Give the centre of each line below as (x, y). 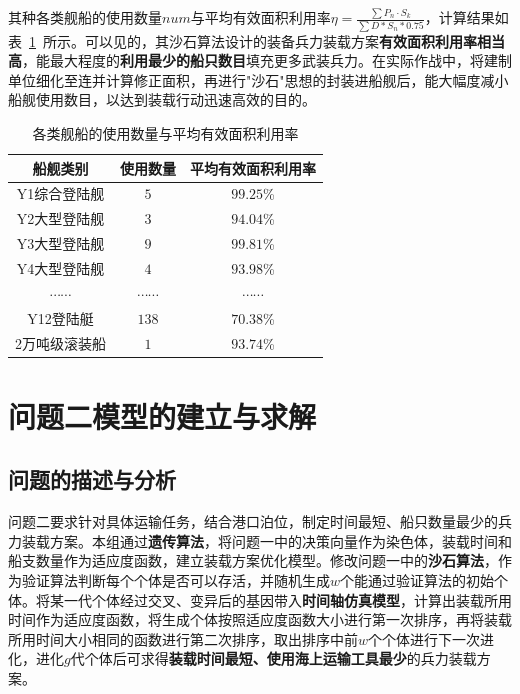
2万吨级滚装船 (60, 342)
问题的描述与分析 (92, 479)
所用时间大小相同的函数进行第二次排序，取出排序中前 (183, 638)
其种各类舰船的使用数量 (85, 17)
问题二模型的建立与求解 (162, 415)
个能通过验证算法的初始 (417, 579)
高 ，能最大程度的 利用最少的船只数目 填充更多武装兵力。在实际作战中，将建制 (260, 60)
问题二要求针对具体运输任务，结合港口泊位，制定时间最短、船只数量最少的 (253, 521)
